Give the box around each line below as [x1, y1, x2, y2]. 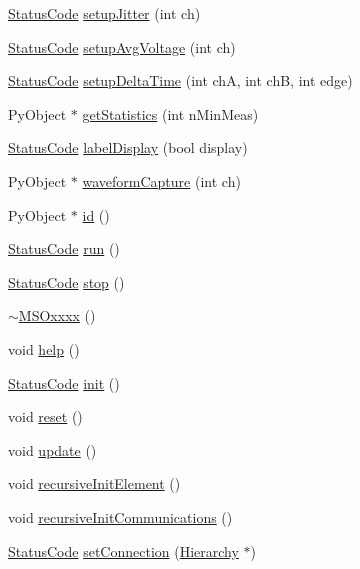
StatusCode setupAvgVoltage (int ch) [8, 36, 236, 57]
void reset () [8, 406, 83, 427]
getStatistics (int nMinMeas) [82, 103, 259, 124]
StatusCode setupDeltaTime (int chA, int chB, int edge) [8, 70, 353, 91]
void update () [8, 439, 97, 460]
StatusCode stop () [8, 271, 125, 292]
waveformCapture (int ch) [82, 170, 241, 191]
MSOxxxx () [18, 305, 96, 326]
